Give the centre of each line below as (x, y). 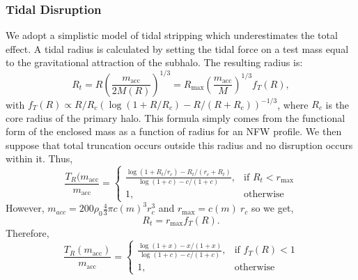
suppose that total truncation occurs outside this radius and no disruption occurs (179, 145)
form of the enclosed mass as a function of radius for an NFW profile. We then (174, 131)
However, (25, 208)
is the (337, 104)
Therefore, (28, 233)
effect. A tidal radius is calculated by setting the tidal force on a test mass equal (177, 48)
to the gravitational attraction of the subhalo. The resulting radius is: (154, 62)
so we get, (272, 208)
